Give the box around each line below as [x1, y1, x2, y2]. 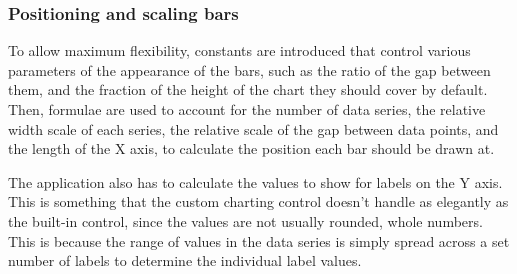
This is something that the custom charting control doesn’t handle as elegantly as [8, 191, 509, 212]
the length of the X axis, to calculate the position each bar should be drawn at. [8, 138, 495, 159]
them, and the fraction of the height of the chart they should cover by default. [8, 79, 488, 100]
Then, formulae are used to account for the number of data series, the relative [8, 99, 486, 119]
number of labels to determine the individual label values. [8, 250, 362, 271]
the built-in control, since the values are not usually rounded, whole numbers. [8, 210, 483, 231]
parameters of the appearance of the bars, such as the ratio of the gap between [8, 59, 491, 80]
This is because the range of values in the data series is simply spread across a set [8, 230, 510, 251]
